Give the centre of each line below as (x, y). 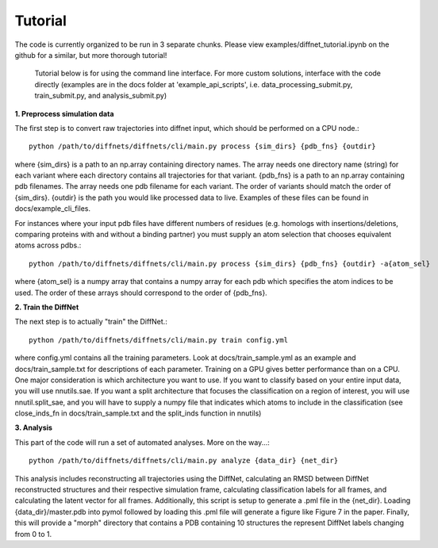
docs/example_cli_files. (53, 209)
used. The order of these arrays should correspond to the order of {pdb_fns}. (141, 293)
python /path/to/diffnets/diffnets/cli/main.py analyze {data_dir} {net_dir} (184, 461)
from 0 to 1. (33, 534)
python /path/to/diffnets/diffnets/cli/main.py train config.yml (159, 340)
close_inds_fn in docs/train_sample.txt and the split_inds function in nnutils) (138, 413)
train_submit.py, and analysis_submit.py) (101, 96)
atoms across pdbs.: (48, 245)
